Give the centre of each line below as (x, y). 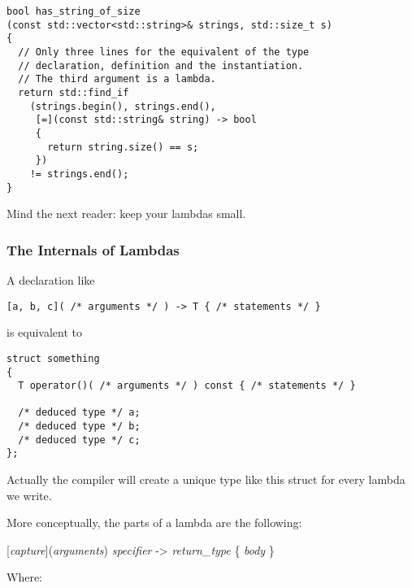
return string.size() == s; (123, 147)
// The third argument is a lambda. (117, 79)
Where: (24, 577)
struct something (53, 358)
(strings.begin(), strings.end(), (123, 106)
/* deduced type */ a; (79, 413)
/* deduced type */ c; (79, 440)
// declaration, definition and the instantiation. (161, 65)
